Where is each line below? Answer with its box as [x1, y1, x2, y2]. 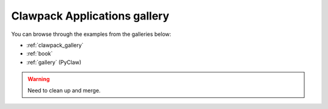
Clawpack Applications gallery [11, 9, 169, 23]
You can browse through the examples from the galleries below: [11, 30, 171, 38]
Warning [27, 76, 50, 83]
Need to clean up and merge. [27, 86, 101, 94]
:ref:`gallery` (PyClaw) [26, 58, 82, 66]
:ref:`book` [26, 50, 53, 57]
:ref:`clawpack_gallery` [26, 41, 84, 49]
